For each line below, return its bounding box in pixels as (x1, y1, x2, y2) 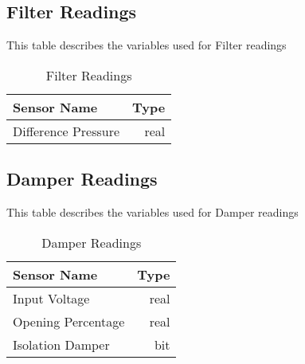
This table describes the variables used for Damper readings (6, 204, 299, 220)
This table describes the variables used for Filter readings (6, 37, 287, 53)
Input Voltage (13, 288, 90, 307)
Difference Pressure (13, 121, 120, 140)
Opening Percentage (13, 311, 125, 331)
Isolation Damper (13, 335, 110, 354)
